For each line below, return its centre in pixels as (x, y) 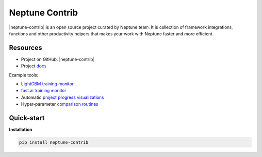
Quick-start (27, 118)
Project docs (34, 66)
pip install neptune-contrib (54, 142)
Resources (25, 48)
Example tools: (24, 75)
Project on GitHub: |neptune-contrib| (58, 59)
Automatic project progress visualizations (63, 97)
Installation (21, 130)
